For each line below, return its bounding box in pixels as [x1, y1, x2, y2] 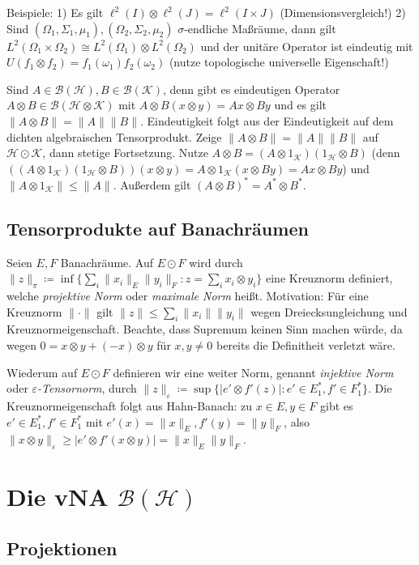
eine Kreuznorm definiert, [266, 270, 393, 287]
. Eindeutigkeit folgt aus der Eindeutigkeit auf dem [140, 112, 394, 129]
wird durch [189, 253, 243, 270]
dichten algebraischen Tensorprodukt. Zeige [6, 128, 222, 145]
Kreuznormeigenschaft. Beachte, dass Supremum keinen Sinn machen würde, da [6, 321, 403, 338]
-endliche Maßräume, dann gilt [184, 19, 336, 36]
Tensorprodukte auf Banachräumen [6, 215, 309, 240]
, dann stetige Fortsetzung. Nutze [42, 144, 208, 161]
